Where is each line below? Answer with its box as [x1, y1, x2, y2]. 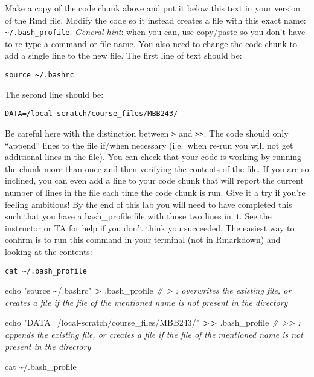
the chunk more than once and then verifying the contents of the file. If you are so [5, 162, 309, 175]
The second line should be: [5, 88, 104, 100]
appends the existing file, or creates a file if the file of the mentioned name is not [5, 327, 303, 340]
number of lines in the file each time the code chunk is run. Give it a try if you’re [5, 185, 306, 198]
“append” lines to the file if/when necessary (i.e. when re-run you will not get [5, 138, 293, 151]
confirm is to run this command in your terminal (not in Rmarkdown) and [5, 233, 281, 246]
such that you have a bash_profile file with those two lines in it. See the [5, 210, 272, 222]
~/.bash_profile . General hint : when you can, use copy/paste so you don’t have [5, 25, 306, 38]
